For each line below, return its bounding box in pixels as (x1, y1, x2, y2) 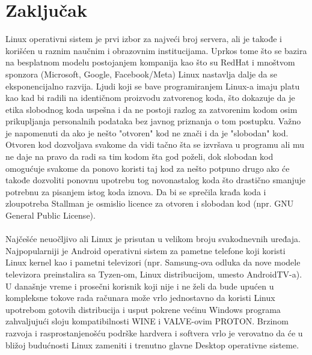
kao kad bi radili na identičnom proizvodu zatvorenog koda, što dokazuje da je (5, 91, 295, 104)
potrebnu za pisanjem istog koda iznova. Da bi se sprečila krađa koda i (5, 185, 266, 198)
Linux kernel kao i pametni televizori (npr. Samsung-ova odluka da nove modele (5, 256, 301, 269)
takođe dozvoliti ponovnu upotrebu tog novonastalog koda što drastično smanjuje (5, 174, 305, 186)
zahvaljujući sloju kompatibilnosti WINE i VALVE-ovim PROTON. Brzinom (5, 315, 289, 327)
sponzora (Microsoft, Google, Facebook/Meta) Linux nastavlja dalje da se (5, 67, 278, 80)
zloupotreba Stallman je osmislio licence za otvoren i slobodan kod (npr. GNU (5, 197, 294, 210)
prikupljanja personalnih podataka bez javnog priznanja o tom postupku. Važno (5, 115, 301, 127)
